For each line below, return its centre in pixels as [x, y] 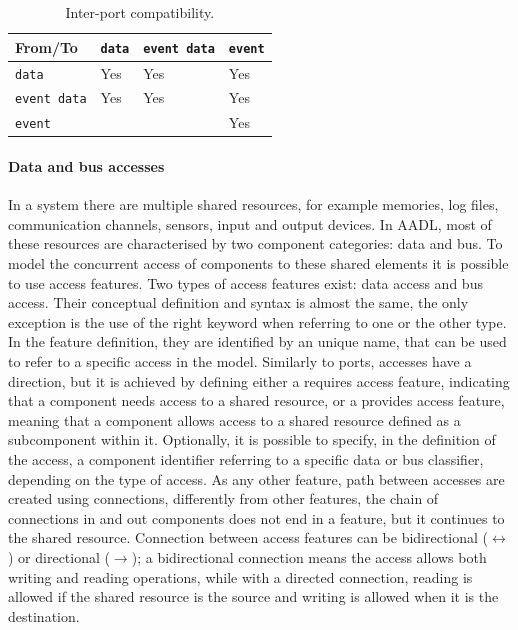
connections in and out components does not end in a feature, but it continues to [256, 517]
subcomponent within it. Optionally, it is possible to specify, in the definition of [252, 439]
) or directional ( [59, 556]
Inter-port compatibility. [140, 12]
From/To [46, 46]
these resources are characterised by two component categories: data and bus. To [255, 243]
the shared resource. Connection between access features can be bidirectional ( [248, 537]
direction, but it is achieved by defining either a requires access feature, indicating [259, 380]
